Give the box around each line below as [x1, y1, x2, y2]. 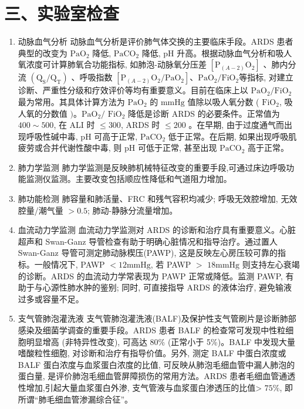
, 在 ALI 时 [53, 119, 95, 131]
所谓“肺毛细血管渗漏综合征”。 [18, 393, 133, 405]
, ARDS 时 [120, 119, 160, 131]
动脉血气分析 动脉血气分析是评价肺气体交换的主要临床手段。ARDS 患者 [18, 35, 293, 48]
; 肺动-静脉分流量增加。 [87, 204, 178, 216]
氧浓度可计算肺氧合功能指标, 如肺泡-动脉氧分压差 [18, 58, 207, 70]
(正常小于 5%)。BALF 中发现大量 [167, 335, 296, 347]
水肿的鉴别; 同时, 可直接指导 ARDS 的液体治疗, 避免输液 [75, 281, 292, 293]
